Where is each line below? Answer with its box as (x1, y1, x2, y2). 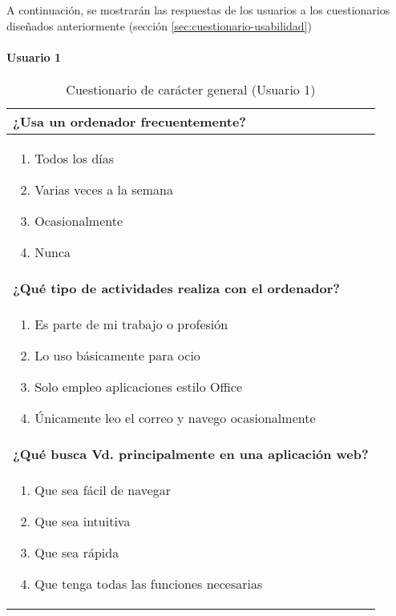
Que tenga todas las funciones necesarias (34, 574, 263, 593)
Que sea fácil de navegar (34, 480, 172, 499)
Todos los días (34, 148, 115, 167)
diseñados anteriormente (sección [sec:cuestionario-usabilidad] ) (6, 17, 312, 34)
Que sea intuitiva (34, 511, 131, 530)
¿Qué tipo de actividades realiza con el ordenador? (13, 278, 340, 297)
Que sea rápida (34, 542, 119, 562)
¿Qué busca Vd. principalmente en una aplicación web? (13, 444, 369, 463)
